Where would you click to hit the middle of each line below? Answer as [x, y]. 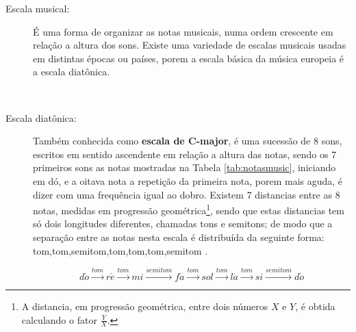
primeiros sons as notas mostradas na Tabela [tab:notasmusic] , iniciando [185, 167]
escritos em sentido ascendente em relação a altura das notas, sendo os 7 [185, 154]
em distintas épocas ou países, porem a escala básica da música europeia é [189, 58]
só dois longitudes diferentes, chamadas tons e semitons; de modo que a [183, 224]
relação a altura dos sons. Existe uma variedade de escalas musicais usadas [190, 45]
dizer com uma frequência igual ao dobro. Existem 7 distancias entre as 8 [187, 194]
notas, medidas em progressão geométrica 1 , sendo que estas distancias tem [189, 209]
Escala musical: [38, 8]
